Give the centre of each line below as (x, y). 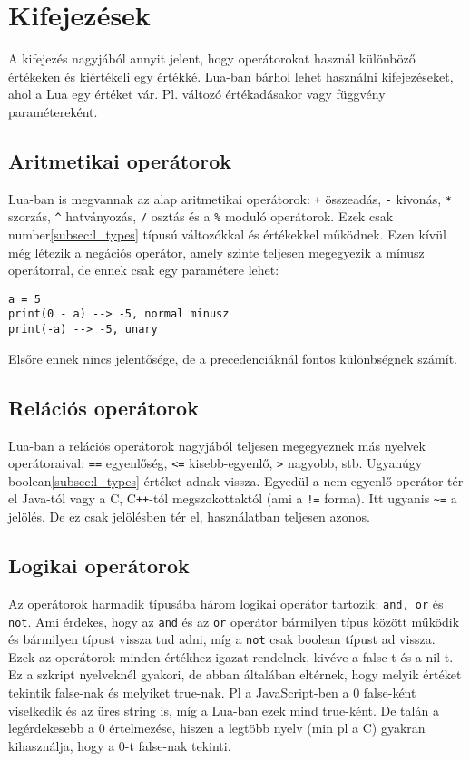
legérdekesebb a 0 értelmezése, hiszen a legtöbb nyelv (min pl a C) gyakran (217, 728)
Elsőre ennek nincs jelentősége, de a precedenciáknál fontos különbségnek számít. (233, 358)
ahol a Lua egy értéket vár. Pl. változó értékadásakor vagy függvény (197, 94)
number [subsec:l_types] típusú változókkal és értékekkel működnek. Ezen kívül (227, 234)
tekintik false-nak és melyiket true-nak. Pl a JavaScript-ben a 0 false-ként (212, 693)
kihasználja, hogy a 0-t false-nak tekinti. (120, 745)
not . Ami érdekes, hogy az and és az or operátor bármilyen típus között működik (234, 621)
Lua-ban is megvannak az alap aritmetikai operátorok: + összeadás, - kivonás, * (230, 198)
